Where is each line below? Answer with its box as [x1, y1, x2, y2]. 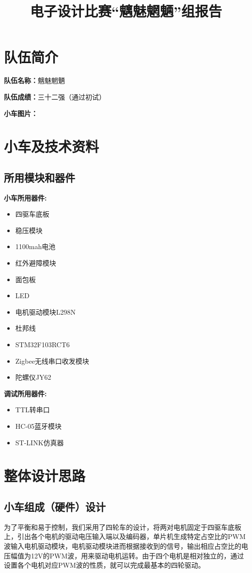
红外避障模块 [15, 258, 56, 268]
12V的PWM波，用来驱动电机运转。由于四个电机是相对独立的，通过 [31, 550, 244, 560]
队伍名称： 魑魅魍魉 [4, 75, 65, 85]
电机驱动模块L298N [15, 306, 76, 317]
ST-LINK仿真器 [15, 437, 64, 447]
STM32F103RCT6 [15, 339, 70, 350]
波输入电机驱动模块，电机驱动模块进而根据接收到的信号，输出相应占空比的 [4, 540, 241, 551]
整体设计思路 [4, 466, 86, 486]
